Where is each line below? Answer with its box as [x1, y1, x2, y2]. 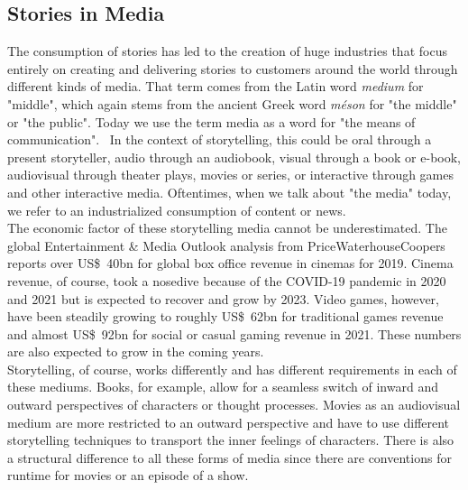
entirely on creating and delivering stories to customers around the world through [7, 59, 458, 78]
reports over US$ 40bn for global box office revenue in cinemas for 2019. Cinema [7, 254, 454, 273]
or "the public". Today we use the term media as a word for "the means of [7, 112, 416, 131]
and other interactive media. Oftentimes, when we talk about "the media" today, [7, 182, 452, 201]
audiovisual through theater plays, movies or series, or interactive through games [7, 165, 454, 184]
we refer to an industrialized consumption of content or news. [7, 200, 346, 219]
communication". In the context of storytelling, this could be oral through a [7, 130, 432, 149]
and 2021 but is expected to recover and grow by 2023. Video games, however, [7, 289, 439, 308]
